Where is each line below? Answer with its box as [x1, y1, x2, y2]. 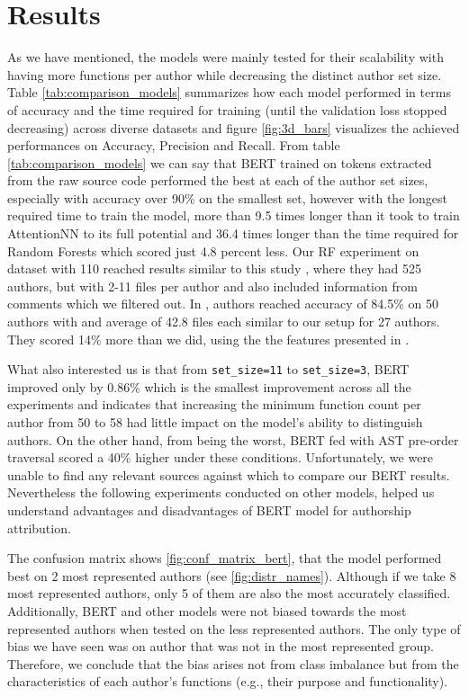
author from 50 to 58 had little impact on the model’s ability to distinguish [7, 413, 423, 432]
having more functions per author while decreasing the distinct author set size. [7, 65, 442, 84]
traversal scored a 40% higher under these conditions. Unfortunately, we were [7, 448, 434, 467]
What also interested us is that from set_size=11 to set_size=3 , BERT [7, 360, 410, 379]
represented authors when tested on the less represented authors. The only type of [7, 619, 461, 638]
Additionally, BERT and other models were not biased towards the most [7, 602, 407, 620]
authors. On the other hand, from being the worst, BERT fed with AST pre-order [7, 430, 459, 449]
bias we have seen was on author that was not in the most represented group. [7, 637, 434, 656]
